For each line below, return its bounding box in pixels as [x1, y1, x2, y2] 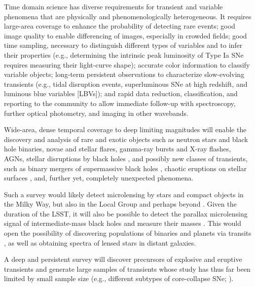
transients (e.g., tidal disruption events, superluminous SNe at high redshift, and [4, 78, 248, 89]
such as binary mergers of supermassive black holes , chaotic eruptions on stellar [4, 163, 247, 173]
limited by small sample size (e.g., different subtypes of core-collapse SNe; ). [4, 273, 234, 284]
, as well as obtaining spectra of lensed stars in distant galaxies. [4, 237, 196, 248]
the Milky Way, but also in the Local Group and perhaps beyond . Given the [4, 199, 237, 209]
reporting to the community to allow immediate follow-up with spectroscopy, [4, 98, 236, 108]
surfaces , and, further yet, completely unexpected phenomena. [4, 173, 194, 183]
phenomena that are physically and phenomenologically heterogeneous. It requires [4, 11, 252, 21]
